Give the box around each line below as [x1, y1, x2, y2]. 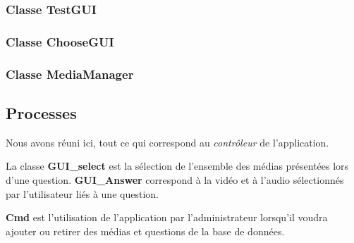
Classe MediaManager [6, 65, 134, 82]
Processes [6, 101, 77, 123]
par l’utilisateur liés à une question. [6, 186, 159, 201]
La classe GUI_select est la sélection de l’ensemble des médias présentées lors [6, 158, 349, 173]
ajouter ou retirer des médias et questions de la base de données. [6, 223, 285, 238]
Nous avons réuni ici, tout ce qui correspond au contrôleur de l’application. [6, 135, 329, 149]
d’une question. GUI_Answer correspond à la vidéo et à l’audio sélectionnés [6, 172, 344, 187]
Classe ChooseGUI [6, 32, 114, 50]
